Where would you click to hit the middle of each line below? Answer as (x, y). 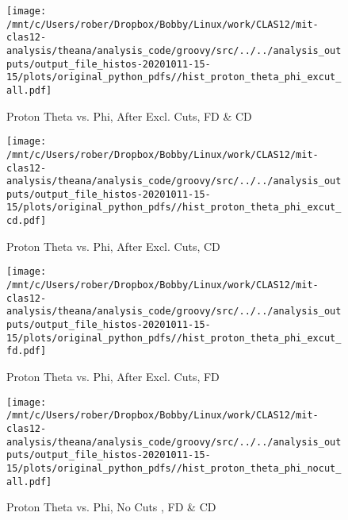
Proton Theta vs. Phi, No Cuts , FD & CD (111, 507)
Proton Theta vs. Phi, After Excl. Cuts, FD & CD (129, 116)
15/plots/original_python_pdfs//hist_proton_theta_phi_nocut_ (174, 468)
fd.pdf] (27, 351)
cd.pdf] (27, 221)
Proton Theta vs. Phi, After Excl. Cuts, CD (113, 246)
